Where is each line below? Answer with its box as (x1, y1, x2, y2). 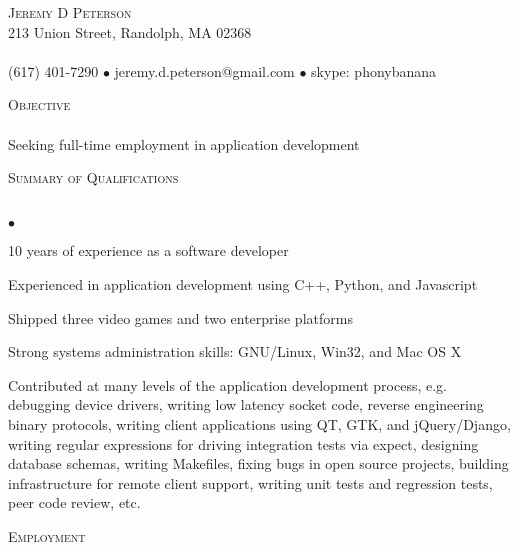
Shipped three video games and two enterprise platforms (8, 307, 353, 328)
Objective (8, 94, 71, 115)
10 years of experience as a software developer (8, 240, 289, 261)
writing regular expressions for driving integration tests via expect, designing (8, 433, 479, 454)
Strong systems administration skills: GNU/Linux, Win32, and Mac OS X (8, 341, 462, 362)
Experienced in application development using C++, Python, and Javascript (8, 273, 478, 294)
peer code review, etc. (8, 492, 141, 513)
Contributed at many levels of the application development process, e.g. (8, 374, 447, 395)
